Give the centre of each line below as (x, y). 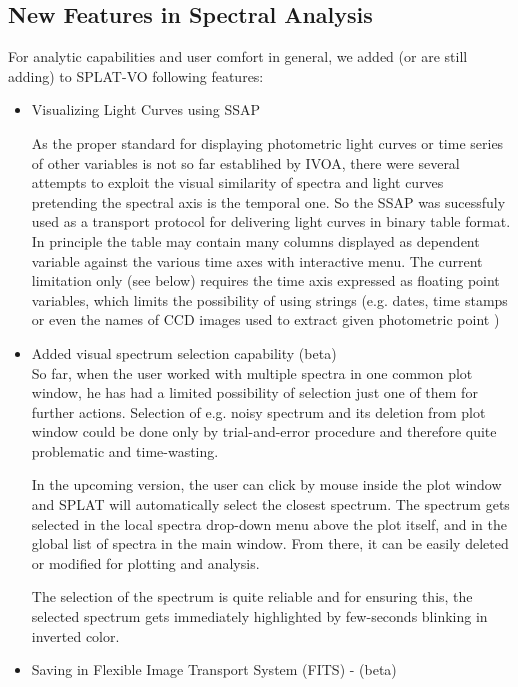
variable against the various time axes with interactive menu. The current (257, 260)
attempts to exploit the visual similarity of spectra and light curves (237, 182)
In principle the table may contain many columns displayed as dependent (255, 240)
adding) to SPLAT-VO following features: (136, 75)
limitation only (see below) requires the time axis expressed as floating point (265, 280)
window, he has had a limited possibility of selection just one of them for (254, 392)
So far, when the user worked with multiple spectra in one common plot (252, 372)
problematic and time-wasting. (125, 450)
